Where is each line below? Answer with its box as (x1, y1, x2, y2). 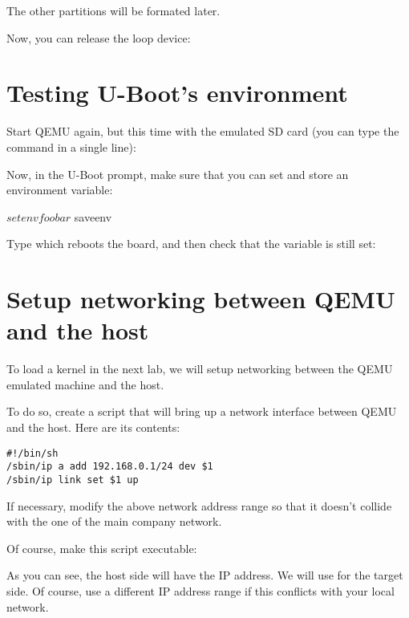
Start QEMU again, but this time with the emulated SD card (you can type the (6, 123, 399, 140)
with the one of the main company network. (6, 513, 222, 530)
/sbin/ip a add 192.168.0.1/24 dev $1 (6, 461, 213, 473)
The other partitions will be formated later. (6, 2, 221, 18)
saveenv (74, 208, 112, 225)
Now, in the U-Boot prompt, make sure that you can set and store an (6, 165, 349, 182)
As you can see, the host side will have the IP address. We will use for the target (6, 567, 403, 583)
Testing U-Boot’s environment (6, 76, 348, 109)
